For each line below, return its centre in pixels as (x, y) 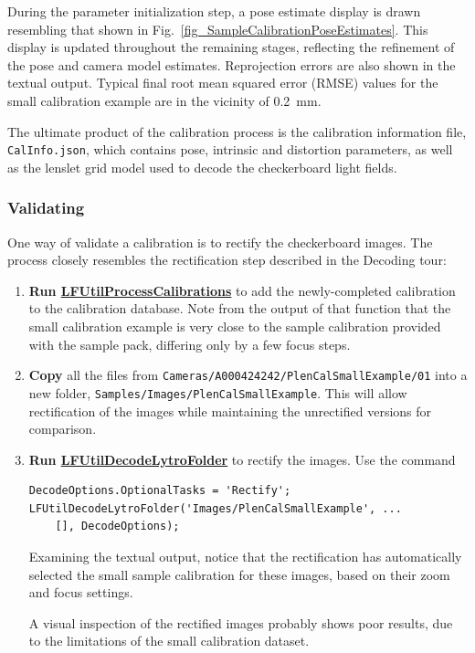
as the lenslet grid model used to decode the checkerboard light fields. (202, 167)
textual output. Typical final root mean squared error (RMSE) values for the (223, 83)
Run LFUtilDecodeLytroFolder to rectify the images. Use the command (242, 459)
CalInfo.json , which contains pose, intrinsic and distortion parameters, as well (230, 149)
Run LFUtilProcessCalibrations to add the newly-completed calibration (242, 290)
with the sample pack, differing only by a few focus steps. (190, 344)
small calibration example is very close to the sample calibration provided (235, 326)
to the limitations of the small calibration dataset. (169, 641)
